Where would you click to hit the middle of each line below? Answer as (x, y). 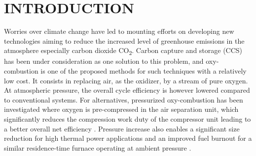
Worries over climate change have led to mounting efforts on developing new (119, 31)
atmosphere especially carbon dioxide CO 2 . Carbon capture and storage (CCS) (123, 51)
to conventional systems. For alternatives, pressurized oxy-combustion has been (124, 99)
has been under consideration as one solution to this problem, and (104, 61)
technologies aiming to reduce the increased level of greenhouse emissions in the (124, 40)
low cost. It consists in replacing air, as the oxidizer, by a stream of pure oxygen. (126, 80)
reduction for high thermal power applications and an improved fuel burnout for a (128, 138)
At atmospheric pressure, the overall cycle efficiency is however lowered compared (127, 90)
